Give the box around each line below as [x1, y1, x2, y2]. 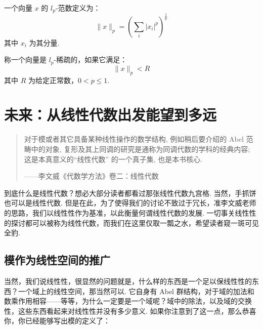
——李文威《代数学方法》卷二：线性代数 [24, 171, 159, 181]
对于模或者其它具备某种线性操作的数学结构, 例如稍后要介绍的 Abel [24, 134, 244, 144]
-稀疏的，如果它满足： [54, 54, 127, 65]
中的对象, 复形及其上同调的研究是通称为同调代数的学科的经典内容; [31, 143, 250, 154]
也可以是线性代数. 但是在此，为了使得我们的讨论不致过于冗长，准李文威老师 [4, 197, 256, 208]
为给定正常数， [28, 74, 78, 85]
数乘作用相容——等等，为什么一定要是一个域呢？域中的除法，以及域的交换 [4, 296, 252, 306]
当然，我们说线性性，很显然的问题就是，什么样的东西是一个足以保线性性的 [4, 275, 252, 286]
